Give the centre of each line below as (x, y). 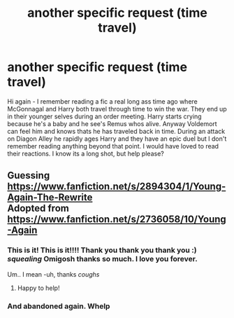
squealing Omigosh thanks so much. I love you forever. (102, 259)
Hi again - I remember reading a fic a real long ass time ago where (102, 101)
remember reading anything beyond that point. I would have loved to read (113, 146)
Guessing (29, 175)
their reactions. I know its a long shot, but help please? (86, 153)
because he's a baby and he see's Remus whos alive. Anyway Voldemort (112, 123)
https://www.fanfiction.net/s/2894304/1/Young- (117, 187)
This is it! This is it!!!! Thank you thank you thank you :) (102, 250)
